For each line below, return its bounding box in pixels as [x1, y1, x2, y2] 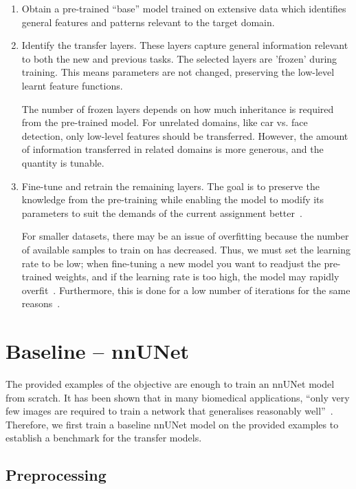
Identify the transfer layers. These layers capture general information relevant [21, 38, 348, 52]
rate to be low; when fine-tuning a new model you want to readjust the [21, 256, 321, 270]
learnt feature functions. [21, 78, 123, 92]
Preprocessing [5, 464, 107, 486]
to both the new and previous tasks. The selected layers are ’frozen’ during [21, 51, 337, 65]
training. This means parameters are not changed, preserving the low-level [21, 65, 335, 79]
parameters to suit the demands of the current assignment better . [21, 205, 302, 220]
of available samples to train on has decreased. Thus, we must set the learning [21, 242, 351, 256]
